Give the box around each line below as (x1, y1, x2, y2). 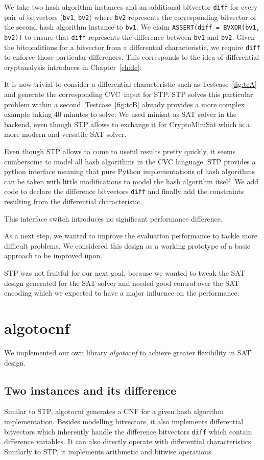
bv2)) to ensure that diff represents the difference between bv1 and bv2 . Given (4, 31, 255, 42)
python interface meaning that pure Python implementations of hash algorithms (4, 166, 255, 177)
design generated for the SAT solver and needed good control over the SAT (4, 277, 239, 288)
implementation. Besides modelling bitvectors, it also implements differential (4, 416, 244, 426)
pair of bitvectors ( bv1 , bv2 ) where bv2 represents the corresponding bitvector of (4, 11, 256, 22)
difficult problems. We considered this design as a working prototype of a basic (4, 240, 251, 251)
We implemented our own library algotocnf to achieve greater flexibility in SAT (4, 347, 251, 357)
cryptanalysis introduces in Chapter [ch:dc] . (4, 61, 142, 72)
